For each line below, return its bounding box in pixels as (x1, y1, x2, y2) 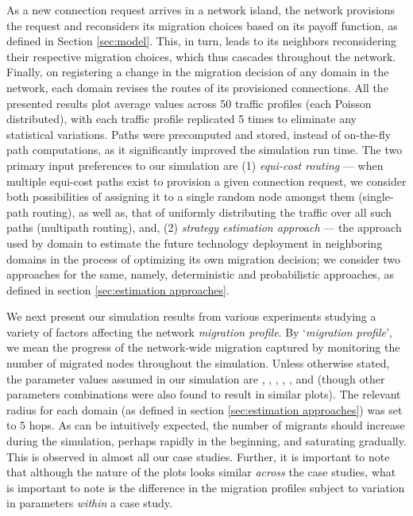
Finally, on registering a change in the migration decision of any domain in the (6, 64, 389, 80)
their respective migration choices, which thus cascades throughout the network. (6, 48, 396, 64)
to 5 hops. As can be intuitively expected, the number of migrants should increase (6, 417, 405, 433)
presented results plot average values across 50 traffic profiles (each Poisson (6, 94, 372, 111)
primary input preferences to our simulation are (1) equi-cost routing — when (6, 156, 384, 173)
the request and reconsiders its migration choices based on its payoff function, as (6, 17, 398, 33)
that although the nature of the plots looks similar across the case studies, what (6, 464, 396, 480)
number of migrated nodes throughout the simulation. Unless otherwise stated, (6, 355, 390, 372)
